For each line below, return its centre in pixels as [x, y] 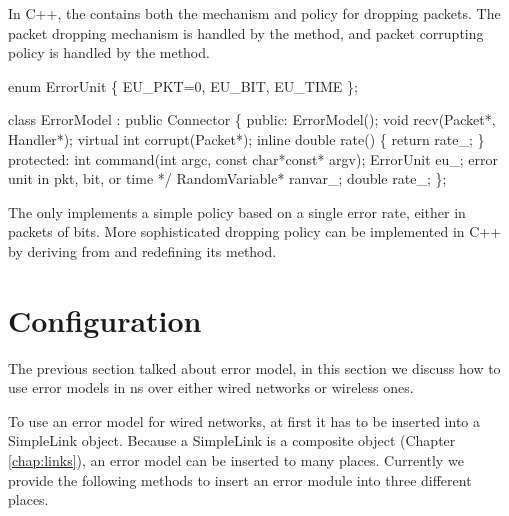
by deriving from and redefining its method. [142, 250]
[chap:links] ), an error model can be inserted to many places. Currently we [236, 460]
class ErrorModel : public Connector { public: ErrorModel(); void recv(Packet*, [252, 119]
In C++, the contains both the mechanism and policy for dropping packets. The [254, 13]
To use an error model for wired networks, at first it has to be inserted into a [244, 420]
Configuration [105, 319]
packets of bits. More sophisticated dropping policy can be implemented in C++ [255, 231]
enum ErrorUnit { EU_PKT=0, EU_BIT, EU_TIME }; [183, 85]
